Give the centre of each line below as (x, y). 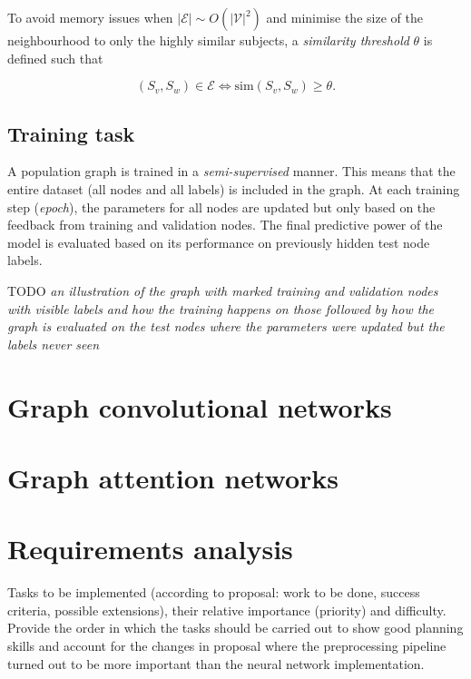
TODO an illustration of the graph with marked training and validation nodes (223, 290)
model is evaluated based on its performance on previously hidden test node (219, 242)
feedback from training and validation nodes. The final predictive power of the (225, 225)
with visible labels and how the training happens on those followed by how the (221, 308)
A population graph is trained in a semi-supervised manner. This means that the (231, 171)
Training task (71, 133)
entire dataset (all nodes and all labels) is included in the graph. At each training (234, 188)
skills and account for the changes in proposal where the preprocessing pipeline (227, 645)
